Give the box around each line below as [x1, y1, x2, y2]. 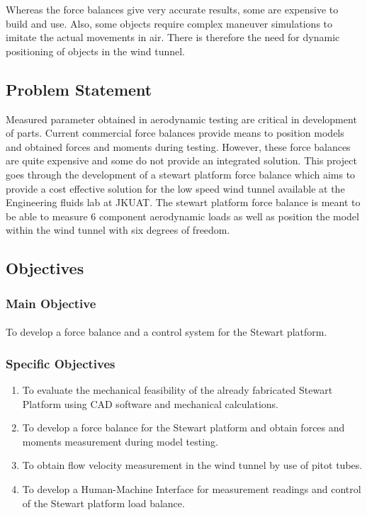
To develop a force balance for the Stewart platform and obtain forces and [22, 420, 345, 435]
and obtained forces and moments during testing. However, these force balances [6, 139, 351, 154]
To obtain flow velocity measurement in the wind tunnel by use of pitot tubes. [22, 458, 363, 472]
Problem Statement [6, 78, 152, 100]
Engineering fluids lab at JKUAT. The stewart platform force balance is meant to [6, 195, 361, 210]
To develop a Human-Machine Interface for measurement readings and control [22, 481, 361, 496]
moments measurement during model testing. [22, 434, 218, 448]
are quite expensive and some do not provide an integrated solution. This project [6, 153, 357, 168]
